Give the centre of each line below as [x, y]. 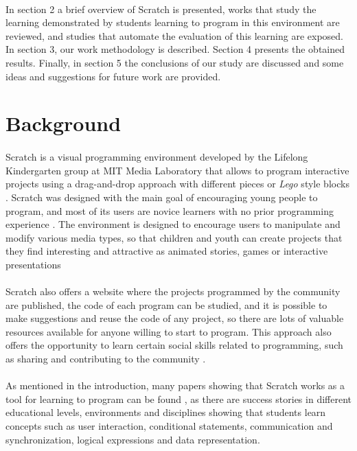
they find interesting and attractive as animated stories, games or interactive [167, 251]
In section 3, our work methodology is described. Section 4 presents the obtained [175, 49]
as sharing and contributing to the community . [106, 359]
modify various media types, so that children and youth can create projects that [174, 237]
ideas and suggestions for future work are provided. [113, 76]
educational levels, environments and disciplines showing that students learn [166, 412]
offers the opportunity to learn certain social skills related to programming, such [174, 345]
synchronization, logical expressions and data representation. [133, 439]
